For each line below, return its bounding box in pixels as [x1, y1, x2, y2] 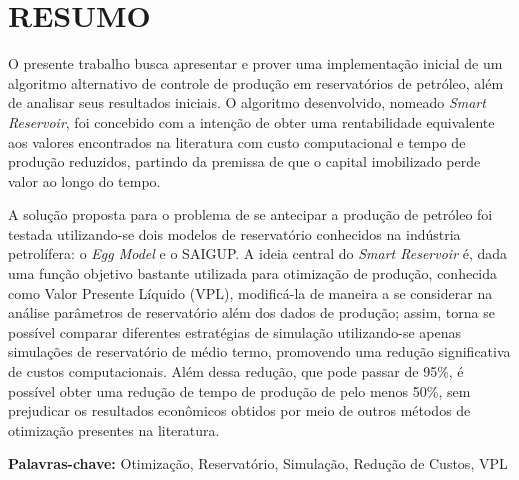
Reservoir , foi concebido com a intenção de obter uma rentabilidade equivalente [8, 111, 495, 132]
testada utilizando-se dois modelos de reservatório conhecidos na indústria [8, 223, 461, 244]
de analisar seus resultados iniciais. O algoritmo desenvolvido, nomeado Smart [8, 92, 486, 113]
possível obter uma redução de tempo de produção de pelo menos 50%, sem [8, 380, 471, 401]
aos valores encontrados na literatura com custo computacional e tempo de [8, 131, 466, 152]
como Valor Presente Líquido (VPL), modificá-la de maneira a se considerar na [8, 282, 493, 303]
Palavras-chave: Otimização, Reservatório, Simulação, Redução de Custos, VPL [8, 453, 508, 474]
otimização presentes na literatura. [8, 419, 220, 440]
